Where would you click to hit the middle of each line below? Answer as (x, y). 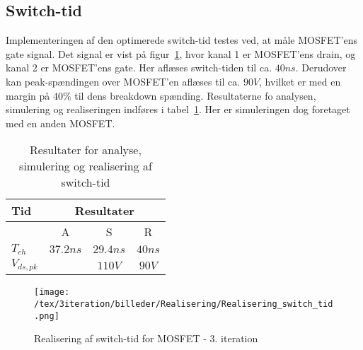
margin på (28, 95)
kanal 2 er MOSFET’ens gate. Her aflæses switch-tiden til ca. (139, 68)
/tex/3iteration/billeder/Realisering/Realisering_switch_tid (184, 304)
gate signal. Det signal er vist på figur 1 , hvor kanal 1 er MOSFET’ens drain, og (181, 53)
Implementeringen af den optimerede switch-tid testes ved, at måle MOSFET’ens (181, 40)
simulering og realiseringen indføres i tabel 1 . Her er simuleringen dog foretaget (178, 109)
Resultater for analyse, (86, 150)
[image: (52, 292)
